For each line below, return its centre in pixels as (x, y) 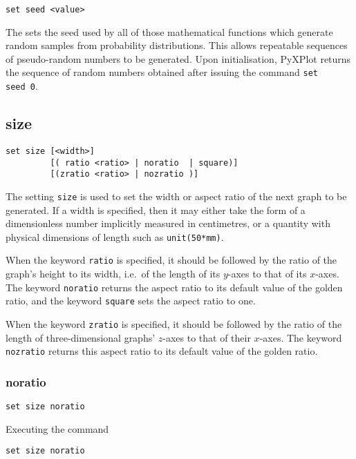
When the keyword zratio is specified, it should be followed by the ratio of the (174, 323)
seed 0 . (22, 86)
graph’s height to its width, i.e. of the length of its (113, 274)
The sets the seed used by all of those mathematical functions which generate (169, 31)
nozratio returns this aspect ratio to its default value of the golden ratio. (162, 351)
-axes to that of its (267, 274)
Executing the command (57, 428)
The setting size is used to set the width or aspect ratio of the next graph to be (176, 196)
